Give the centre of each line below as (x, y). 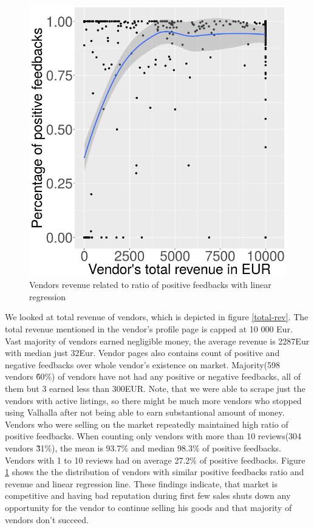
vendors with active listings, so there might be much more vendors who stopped (153, 400)
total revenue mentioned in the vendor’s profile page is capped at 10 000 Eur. (149, 329)
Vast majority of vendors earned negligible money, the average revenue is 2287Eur (157, 341)
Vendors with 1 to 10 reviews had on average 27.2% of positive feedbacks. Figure (155, 460)
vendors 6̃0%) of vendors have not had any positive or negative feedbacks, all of (153, 376)
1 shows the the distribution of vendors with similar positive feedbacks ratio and (155, 472)
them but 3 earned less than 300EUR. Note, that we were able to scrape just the (155, 389)
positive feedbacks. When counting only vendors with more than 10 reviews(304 (153, 436)
